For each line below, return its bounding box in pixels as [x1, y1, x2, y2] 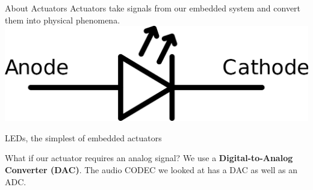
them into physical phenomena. [5, 13, 120, 26]
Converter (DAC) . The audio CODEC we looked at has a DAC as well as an [5, 163, 298, 176]
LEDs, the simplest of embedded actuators [5, 131, 162, 144]
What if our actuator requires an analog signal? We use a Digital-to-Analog [5, 152, 293, 164]
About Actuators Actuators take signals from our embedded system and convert [5, 2, 301, 14]
